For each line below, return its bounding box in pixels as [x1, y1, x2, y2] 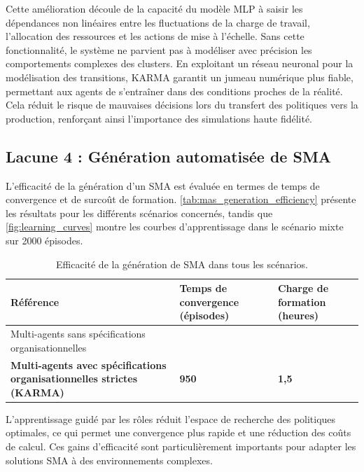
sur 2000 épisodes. [6, 232, 83, 247]
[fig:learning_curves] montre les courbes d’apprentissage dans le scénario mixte [6, 219, 344, 234]
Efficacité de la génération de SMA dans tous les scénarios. [56, 256, 308, 271]
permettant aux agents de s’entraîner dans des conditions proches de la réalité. [6, 83, 343, 98]
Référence [10, 294, 59, 309]
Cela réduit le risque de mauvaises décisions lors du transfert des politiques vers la [6, 97, 358, 112]
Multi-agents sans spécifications [10, 326, 146, 341]
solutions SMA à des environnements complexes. [6, 452, 213, 467]
